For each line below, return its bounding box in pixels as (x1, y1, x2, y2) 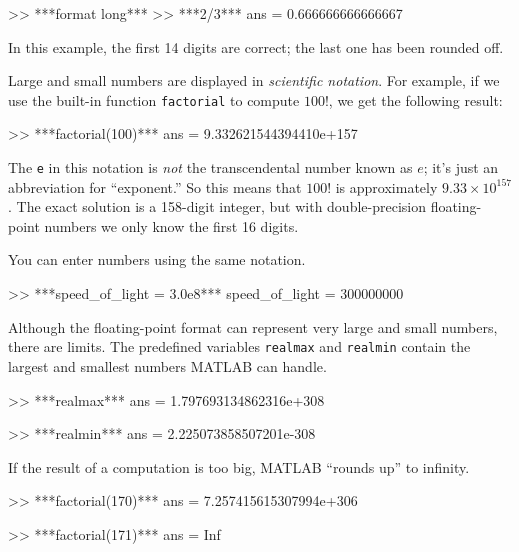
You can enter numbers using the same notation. (8, 249, 306, 270)
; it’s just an (423, 157, 499, 178)
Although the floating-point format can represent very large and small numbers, (8, 316, 498, 337)
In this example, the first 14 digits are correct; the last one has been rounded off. (8, 36, 504, 57)
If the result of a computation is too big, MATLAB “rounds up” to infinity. (8, 456, 470, 477)
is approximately (335, 176, 438, 197)
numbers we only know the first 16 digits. (44, 215, 299, 236)
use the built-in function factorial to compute (8, 89, 300, 110)
